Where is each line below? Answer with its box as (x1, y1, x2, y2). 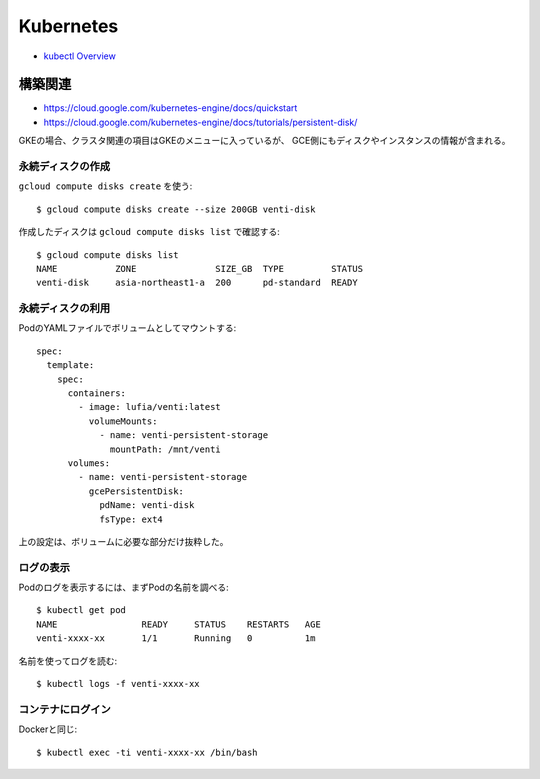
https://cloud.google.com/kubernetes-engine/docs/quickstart (43, 102, 298, 114)
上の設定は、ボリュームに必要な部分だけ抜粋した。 (18, 535, 229, 547)
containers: (67, 388, 127, 399)
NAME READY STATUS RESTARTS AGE (36, 618, 322, 630)
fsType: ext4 (99, 513, 164, 525)
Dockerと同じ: (18, 723, 78, 735)
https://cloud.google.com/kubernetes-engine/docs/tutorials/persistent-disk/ (43, 116, 358, 128)
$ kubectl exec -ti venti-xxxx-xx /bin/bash (36, 746, 259, 758)
